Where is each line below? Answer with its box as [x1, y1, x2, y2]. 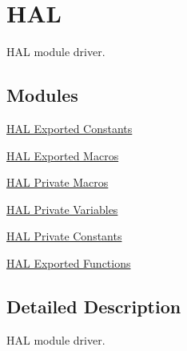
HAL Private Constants [6, 228, 122, 244]
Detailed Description [6, 293, 181, 318]
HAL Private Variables [6, 200, 118, 217]
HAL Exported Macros [6, 147, 119, 163]
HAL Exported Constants [6, 119, 133, 136]
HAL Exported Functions [6, 254, 131, 271]
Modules [6, 83, 78, 107]
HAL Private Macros [6, 174, 109, 191]
